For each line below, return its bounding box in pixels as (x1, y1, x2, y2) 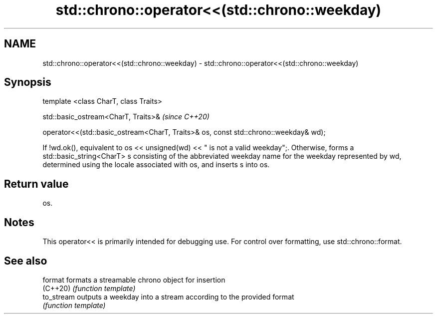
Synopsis (4, 76, 51, 89)
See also (4, 254, 47, 267)
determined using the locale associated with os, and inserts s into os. (42, 160, 270, 169)
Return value (4, 177, 69, 190)
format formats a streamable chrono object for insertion (42, 275, 225, 284)
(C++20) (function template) (42, 284, 136, 293)
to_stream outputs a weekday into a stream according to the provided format (42, 292, 294, 301)
